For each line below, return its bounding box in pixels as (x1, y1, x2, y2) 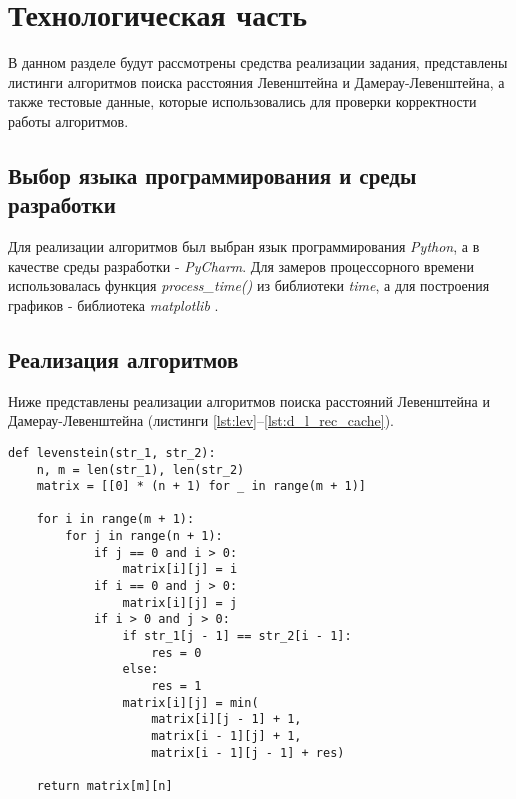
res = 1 (151, 679, 202, 694)
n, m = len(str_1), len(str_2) (36, 462, 245, 477)
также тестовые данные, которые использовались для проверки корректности (8, 91, 477, 112)
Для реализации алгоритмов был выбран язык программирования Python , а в (8, 236, 480, 257)
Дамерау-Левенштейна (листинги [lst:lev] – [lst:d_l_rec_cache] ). (8, 410, 395, 431)
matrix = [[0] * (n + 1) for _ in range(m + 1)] (36, 479, 366, 494)
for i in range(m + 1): (36, 512, 195, 527)
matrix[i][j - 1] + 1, (151, 712, 302, 727)
